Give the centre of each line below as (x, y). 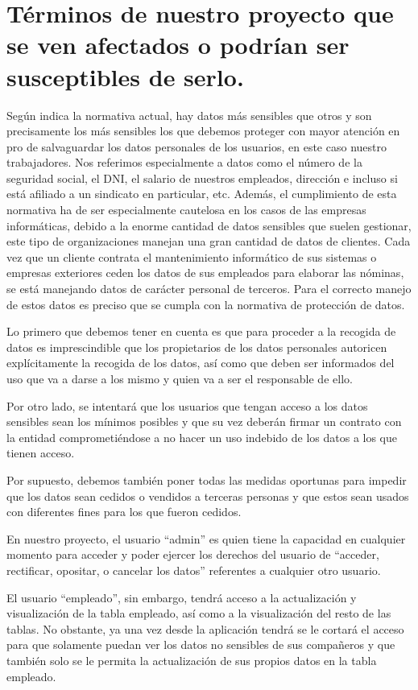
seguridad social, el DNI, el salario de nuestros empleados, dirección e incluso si (202, 178)
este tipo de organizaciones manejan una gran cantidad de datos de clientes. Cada (209, 241)
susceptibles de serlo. (125, 76)
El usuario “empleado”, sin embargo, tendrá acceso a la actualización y (182, 597)
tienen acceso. (41, 453)
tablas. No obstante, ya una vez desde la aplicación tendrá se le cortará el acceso (205, 628)
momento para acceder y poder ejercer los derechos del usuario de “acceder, (193, 554)
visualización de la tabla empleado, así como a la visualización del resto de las (199, 613)
